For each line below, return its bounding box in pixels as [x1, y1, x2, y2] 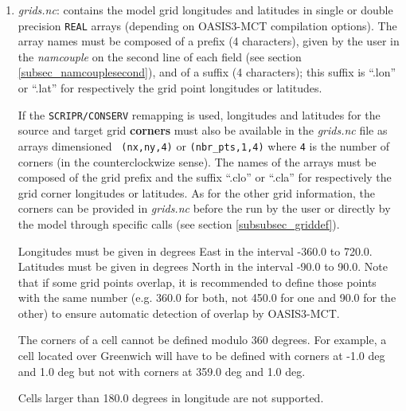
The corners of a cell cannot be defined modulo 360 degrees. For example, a [18, 331, 387, 348]
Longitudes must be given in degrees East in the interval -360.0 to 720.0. [18, 242, 373, 259]
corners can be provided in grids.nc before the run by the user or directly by [18, 200, 391, 217]
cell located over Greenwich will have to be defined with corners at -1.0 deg [18, 347, 385, 364]
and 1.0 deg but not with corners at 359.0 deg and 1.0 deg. [18, 362, 306, 379]
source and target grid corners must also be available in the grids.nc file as [18, 122, 388, 139]
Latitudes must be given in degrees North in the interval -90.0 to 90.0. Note [18, 258, 388, 275]
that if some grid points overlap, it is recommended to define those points [18, 273, 377, 290]
